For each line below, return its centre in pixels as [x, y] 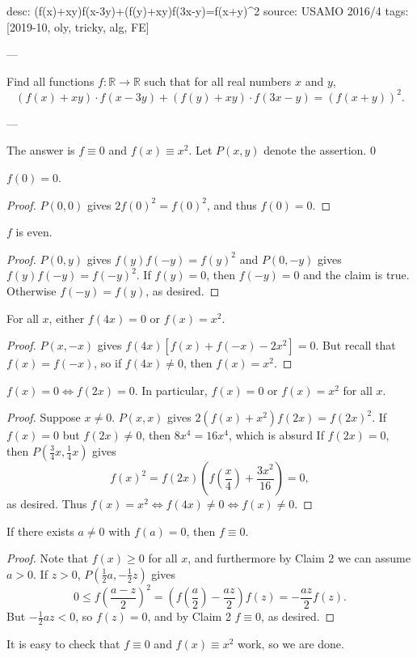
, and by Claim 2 [189, 616]
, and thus [232, 204]
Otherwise [32, 291]
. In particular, [171, 390]
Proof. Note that [48, 558]
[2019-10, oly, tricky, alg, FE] [78, 26]
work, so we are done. [291, 644]
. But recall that [356, 345]
